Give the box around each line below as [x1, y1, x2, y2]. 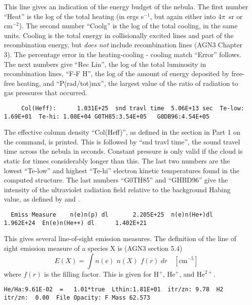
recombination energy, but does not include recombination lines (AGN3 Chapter [4, 40, 242, 50]
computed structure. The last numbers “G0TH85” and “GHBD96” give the [4, 175, 228, 185]
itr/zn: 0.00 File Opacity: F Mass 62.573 [4, 294, 150, 301]
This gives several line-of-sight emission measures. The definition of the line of [4, 233, 236, 244]
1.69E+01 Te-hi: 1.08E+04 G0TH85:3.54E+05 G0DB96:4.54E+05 [4, 113, 210, 120]
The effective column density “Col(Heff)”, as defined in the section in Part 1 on [4, 127, 241, 137]
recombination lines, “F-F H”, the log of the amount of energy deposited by [4, 68, 230, 79]
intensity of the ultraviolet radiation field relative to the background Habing [4, 184, 231, 194]
